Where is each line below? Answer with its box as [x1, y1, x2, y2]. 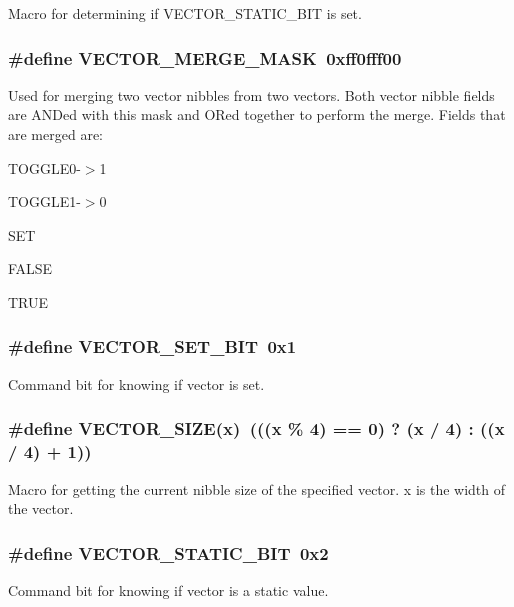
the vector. [8, 498, 74, 519]
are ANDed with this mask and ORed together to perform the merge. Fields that [8, 104, 506, 125]
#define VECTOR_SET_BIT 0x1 [8, 334, 297, 359]
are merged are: [8, 124, 103, 144]
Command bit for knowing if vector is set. [8, 373, 265, 394]
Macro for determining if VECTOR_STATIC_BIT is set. [8, 3, 362, 23]
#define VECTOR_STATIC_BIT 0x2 [8, 540, 329, 565]
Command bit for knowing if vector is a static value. [8, 579, 329, 600]
